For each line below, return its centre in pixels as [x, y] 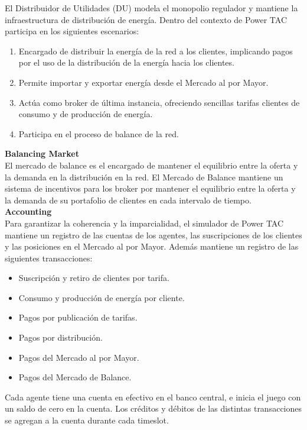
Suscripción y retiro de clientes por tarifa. [94, 278]
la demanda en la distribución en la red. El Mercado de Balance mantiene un [144, 177]
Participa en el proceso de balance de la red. [99, 133]
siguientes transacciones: [49, 258]
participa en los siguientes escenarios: [72, 31]
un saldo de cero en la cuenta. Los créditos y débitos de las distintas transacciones [153, 408]
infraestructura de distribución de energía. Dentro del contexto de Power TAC [146, 19]
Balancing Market [42, 153]
